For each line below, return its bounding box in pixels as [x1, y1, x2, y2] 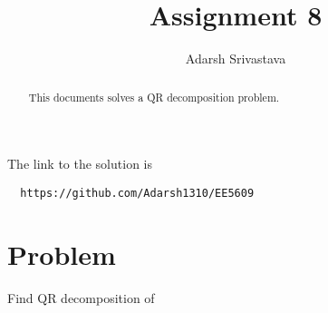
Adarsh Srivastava [185, 49, 286, 68]
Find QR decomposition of [7, 288, 155, 307]
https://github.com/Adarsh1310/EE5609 [20, 186, 255, 200]
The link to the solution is [7, 154, 152, 173]
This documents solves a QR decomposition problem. [28, 89, 280, 104]
